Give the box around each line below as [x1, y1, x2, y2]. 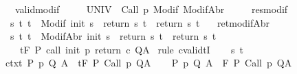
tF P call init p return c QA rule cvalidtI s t [19, 42, 243, 56]
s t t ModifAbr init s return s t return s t [10, 29, 217, 43]
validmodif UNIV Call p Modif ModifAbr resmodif [14, 2, 288, 16]
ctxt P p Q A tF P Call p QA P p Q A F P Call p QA [5, 56, 292, 70]
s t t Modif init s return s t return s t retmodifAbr [10, 15, 270, 29]
